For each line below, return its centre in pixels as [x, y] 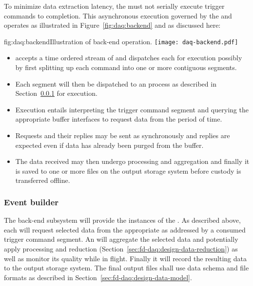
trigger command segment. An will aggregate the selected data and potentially [121, 239]
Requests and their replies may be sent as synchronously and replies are [123, 135]
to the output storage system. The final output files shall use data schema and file [126, 268]
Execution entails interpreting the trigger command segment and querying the [132, 109]
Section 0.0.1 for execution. [56, 93]
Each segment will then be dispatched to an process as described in [116, 83]
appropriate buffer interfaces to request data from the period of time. [119, 119]
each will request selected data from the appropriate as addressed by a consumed [125, 229]
